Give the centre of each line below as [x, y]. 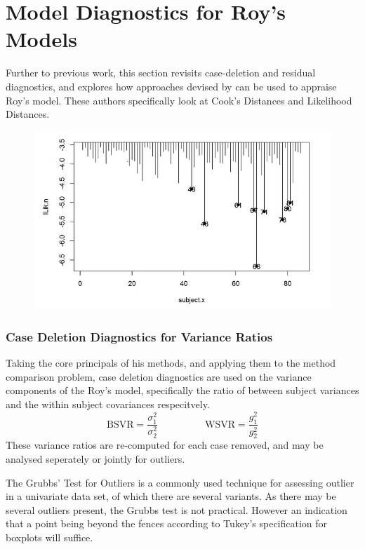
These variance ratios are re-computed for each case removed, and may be [165, 445]
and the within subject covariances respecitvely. [108, 404]
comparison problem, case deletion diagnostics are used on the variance [159, 376]
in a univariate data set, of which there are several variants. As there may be [171, 496]
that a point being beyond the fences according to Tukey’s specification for [167, 523]
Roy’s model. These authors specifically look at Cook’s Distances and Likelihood [179, 100]
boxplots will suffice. [49, 537]
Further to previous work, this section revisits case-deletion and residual [161, 73]
